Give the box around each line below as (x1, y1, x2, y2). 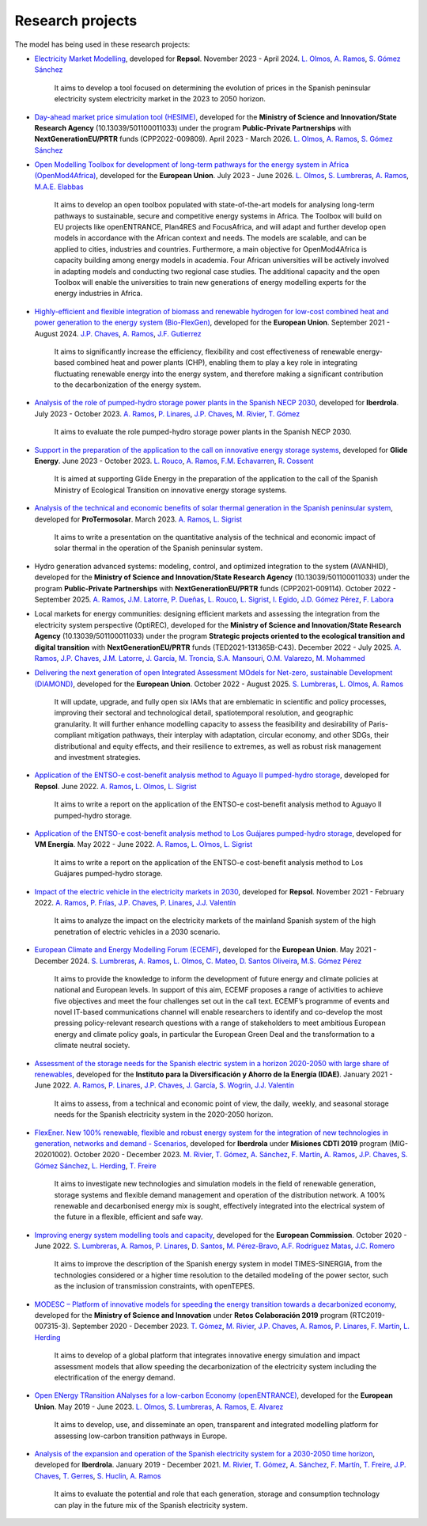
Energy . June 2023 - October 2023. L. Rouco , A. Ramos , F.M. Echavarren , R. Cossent (34, 456, 314, 466)
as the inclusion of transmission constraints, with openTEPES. (54, 1281, 255, 1291)
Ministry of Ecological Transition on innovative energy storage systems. (54, 485, 288, 495)
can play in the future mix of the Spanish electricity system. (54, 1500, 248, 1509)
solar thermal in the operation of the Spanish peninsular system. (54, 543, 263, 553)
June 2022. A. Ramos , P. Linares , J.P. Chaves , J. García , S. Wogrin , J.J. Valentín (34, 1080, 295, 1090)
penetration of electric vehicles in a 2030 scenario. (54, 927, 221, 936)
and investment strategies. (54, 753, 142, 762)
